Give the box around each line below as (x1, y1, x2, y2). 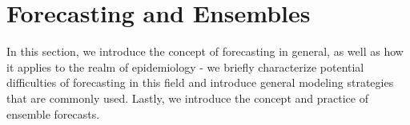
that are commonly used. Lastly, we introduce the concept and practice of (6, 89, 368, 106)
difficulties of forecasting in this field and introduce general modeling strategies (6, 74, 394, 91)
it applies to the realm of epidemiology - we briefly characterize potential (6, 58, 364, 75)
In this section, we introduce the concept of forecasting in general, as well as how (6, 43, 404, 60)
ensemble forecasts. (6, 105, 100, 122)
